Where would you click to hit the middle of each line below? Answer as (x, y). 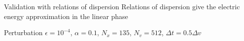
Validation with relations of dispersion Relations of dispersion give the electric (122, 6)
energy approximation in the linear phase (66, 16)
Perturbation (23, 32)
